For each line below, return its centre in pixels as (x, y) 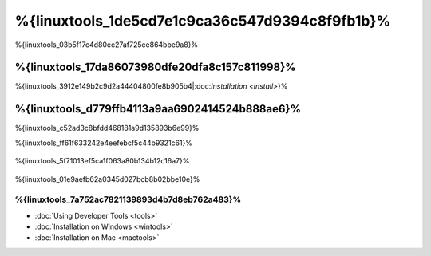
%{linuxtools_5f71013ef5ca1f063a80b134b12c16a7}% (102, 161)
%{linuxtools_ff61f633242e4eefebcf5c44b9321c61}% (104, 143)
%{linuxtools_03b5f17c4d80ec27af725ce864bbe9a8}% (107, 45)
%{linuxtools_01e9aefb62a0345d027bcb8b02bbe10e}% (107, 179)
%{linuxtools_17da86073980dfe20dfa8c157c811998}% (155, 67)
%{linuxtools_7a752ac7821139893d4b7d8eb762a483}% (128, 199)
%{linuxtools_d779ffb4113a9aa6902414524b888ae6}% (158, 109)
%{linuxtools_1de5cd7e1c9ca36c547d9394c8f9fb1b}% (203, 21)
